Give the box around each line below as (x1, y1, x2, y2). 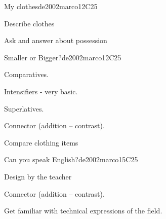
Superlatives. (4, 103, 44, 114)
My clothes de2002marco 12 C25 (4, 1, 98, 11)
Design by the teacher (4, 171, 72, 181)
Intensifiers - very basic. (4, 86, 78, 96)
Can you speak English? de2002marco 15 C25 (4, 154, 138, 165)
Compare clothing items (4, 137, 78, 148)
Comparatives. (4, 69, 49, 80)
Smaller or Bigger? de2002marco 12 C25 (4, 52, 121, 62)
